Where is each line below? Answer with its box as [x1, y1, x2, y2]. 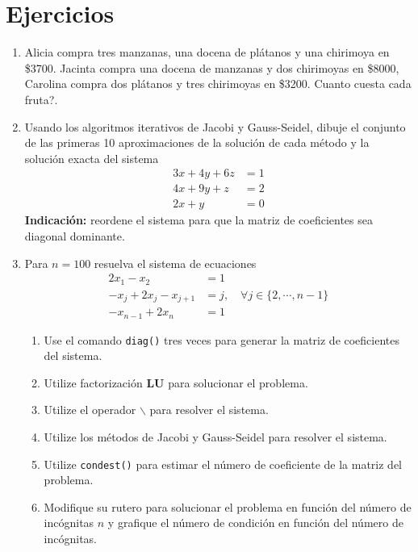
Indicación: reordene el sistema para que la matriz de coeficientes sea [24, 211, 373, 228]
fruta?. [24, 90, 58, 107]
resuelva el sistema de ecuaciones [94, 254, 257, 271]
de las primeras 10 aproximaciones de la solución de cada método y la [24, 134, 370, 151]
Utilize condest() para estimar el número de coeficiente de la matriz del [44, 455, 402, 472]
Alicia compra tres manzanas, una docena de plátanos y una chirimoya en [24, 44, 390, 61]
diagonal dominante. [24, 227, 125, 244]
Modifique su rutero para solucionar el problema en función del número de [44, 498, 412, 515]
